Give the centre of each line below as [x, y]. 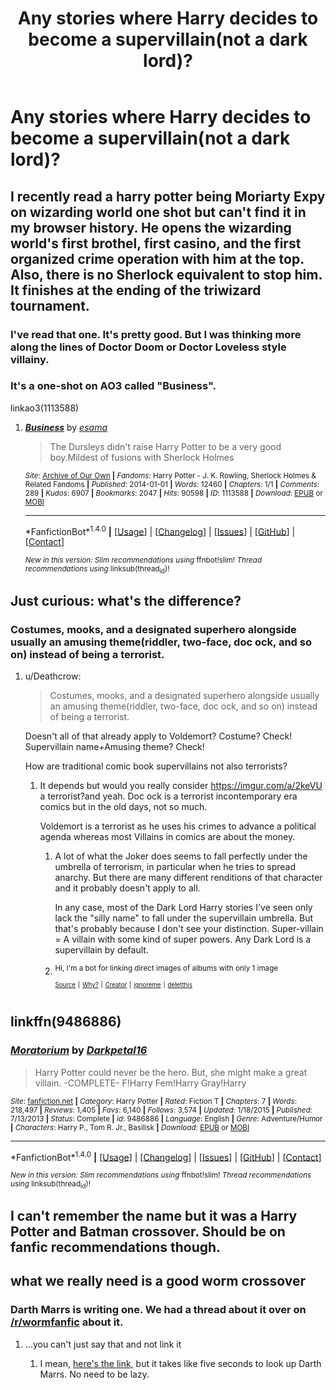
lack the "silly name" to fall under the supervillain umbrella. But [184, 918]
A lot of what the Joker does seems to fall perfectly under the [181, 856]
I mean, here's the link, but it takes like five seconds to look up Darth [180, 1363]
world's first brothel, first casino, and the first [156, 243]
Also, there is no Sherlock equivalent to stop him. [166, 274]
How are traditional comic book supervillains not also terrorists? [156, 766]
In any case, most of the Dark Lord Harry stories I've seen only [183, 908]
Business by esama [66, 427]
